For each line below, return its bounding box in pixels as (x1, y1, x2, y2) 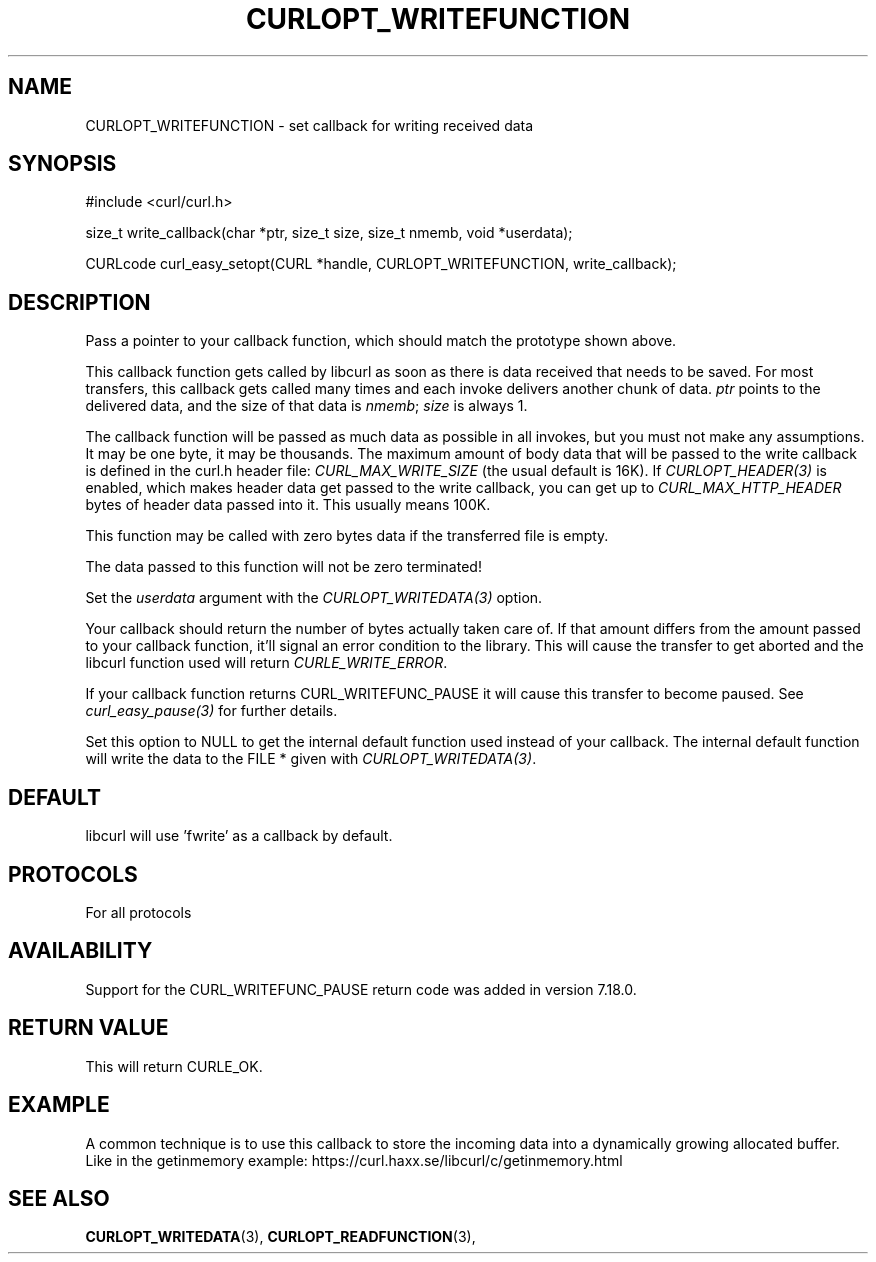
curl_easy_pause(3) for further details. (85, 702, 338, 720)
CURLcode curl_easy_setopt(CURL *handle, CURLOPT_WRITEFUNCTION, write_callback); (85, 255, 677, 273)
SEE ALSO (8, 1185, 110, 1211)
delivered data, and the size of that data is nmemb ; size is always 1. (85, 397, 528, 415)
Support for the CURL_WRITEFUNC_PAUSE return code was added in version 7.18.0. (85, 980, 637, 998)
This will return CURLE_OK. (85, 1057, 263, 1075)
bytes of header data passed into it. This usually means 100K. (85, 496, 491, 514)
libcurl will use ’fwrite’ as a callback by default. (85, 827, 393, 845)
